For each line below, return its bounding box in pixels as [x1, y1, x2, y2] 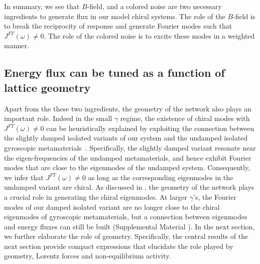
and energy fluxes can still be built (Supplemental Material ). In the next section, [4, 221, 255, 231]
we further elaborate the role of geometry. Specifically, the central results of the [4, 231, 248, 241]
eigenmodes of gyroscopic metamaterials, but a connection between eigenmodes [4, 211, 247, 222]
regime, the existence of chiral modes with [120, 113, 250, 123]
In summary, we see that [4, 1, 80, 11]
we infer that [4, 172, 44, 182]
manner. [4, 40, 29, 51]
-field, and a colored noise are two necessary [87, 1, 222, 11]
